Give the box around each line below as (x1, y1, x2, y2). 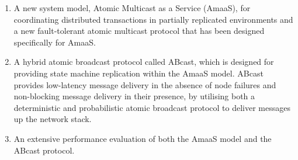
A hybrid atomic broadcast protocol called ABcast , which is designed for (13, 55, 274, 68)
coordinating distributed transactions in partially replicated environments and (13, 13, 293, 25)
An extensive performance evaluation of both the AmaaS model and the (13, 132, 272, 144)
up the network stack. (13, 113, 92, 125)
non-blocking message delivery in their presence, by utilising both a (13, 90, 255, 102)
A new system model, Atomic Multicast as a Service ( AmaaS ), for (13, 2, 251, 13)
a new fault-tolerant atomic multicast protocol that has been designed (13, 25, 265, 37)
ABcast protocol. (13, 144, 75, 156)
